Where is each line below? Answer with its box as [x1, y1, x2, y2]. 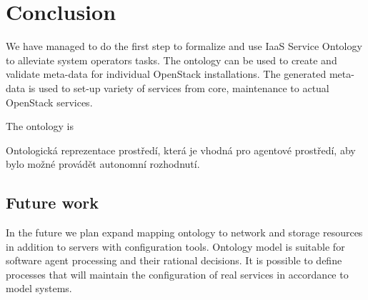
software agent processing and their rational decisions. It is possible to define [6, 253, 342, 268]
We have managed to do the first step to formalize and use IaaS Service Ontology [6, 39, 362, 54]
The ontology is [6, 119, 74, 134]
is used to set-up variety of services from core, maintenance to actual [28, 80, 329, 95]
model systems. [6, 281, 72, 296]
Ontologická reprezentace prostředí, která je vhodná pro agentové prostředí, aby [6, 142, 356, 157]
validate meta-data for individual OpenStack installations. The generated [6, 66, 327, 81]
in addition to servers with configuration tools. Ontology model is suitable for [6, 239, 345, 254]
